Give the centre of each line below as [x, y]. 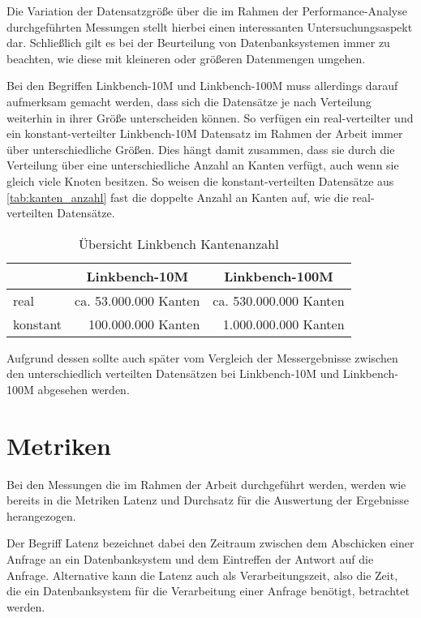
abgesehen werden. [84, 389]
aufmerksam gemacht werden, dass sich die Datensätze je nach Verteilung [189, 101]
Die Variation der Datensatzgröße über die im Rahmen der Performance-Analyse [207, 11]
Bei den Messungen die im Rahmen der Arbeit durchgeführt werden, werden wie [206, 484]
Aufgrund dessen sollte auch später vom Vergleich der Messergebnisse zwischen [202, 357]
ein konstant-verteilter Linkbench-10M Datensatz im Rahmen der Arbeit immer [205, 133]
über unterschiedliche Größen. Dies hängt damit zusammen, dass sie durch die [201, 149]
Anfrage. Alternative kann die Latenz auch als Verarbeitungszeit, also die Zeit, [202, 575]
